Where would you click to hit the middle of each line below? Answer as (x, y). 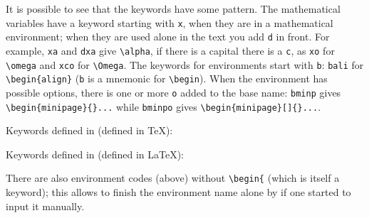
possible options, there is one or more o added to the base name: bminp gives (173, 92)
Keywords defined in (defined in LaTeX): (95, 154)
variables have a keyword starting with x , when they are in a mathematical (170, 22)
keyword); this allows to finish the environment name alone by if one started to (178, 192)
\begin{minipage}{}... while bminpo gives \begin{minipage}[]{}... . (163, 106)
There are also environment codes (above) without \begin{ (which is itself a (173, 178)
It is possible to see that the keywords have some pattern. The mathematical (173, 9)
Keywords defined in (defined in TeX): (89, 130)
